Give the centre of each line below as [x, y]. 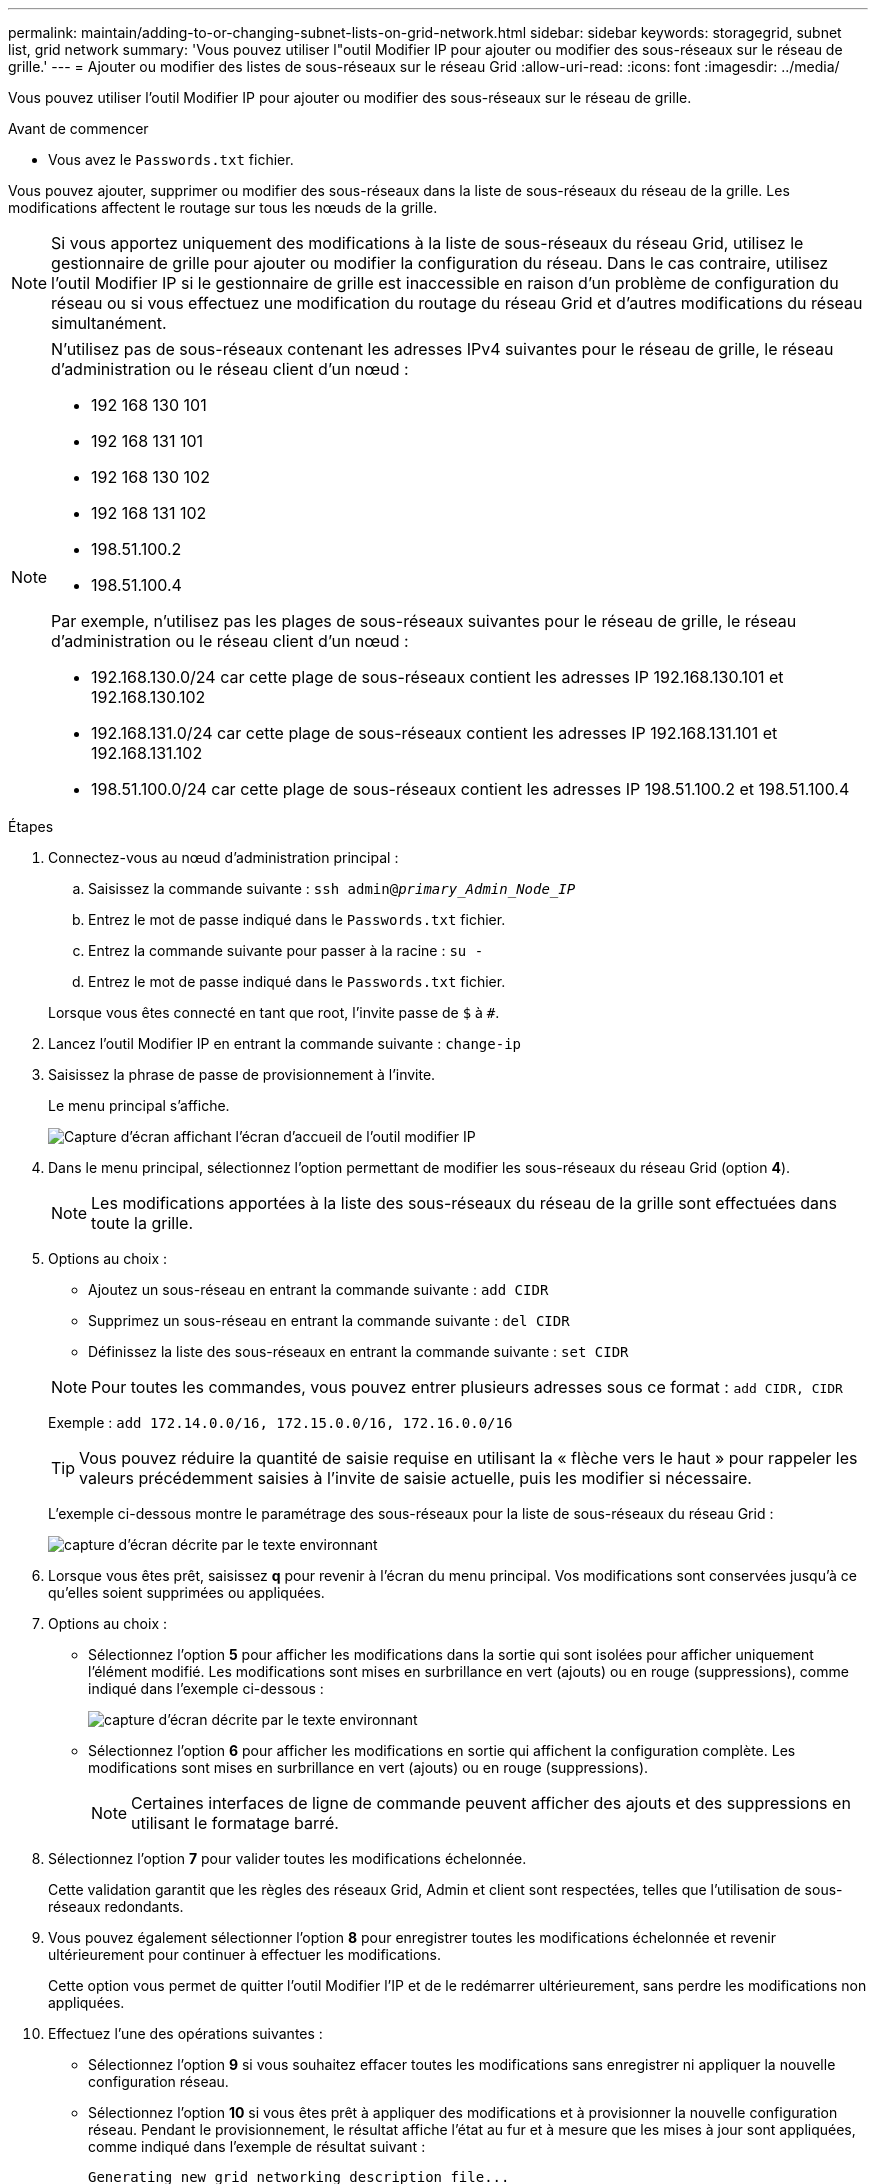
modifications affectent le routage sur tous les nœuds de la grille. [223, 207]
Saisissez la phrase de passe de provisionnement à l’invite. [242, 1074]
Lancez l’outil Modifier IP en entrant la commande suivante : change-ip [284, 1043]
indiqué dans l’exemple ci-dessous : [206, 1688]
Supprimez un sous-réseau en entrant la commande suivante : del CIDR [329, 1320]
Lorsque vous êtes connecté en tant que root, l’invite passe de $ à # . [274, 1012]
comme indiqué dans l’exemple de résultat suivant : [257, 2146]
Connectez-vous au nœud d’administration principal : [223, 857]
